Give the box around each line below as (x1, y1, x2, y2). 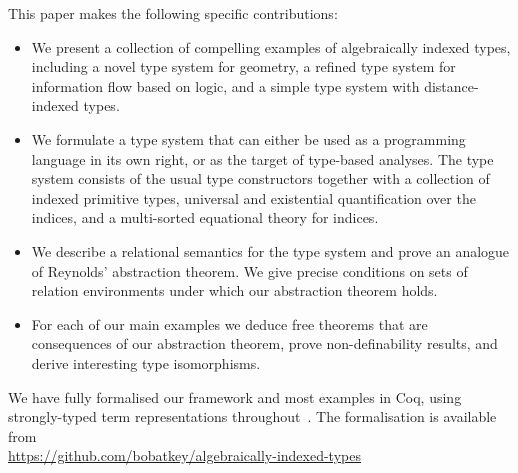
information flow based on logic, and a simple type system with (31, 75, 420, 96)
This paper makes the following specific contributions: (8, 3, 338, 23)
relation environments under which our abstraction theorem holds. (31, 280, 438, 301)
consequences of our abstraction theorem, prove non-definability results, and (31, 333, 498, 354)
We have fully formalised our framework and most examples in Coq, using (8, 386, 462, 407)
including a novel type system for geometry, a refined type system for (31, 56, 456, 77)
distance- (424, 75, 479, 96)
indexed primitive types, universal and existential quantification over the (31, 187, 476, 208)
